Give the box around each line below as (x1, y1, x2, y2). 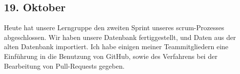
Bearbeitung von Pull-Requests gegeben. (4, 60, 125, 71)
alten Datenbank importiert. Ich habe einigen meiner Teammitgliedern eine (4, 41, 229, 52)
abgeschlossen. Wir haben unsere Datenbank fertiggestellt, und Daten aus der (4, 32, 236, 42)
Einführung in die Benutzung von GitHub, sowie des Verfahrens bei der (4, 51, 218, 61)
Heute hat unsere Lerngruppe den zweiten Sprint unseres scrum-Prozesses (4, 22, 224, 33)
